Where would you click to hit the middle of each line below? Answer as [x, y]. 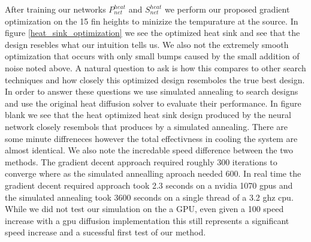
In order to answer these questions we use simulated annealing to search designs [152, 91]
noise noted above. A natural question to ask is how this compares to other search [155, 67]
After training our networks [55, 9]
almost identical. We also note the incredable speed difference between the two [149, 150]
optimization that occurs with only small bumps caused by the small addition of [152, 56]
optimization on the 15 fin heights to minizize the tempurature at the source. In [152, 21]
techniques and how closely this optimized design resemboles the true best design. [155, 79]
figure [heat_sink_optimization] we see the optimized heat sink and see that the [153, 33]
